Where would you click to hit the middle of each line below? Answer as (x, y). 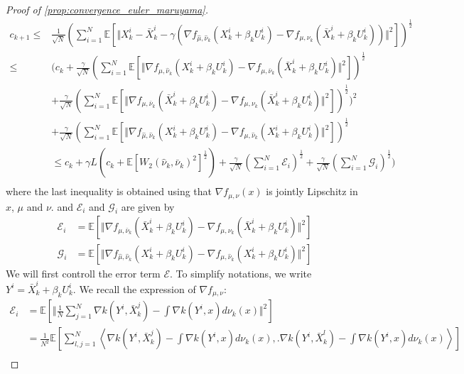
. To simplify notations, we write (241, 273)
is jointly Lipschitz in (312, 191)
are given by (148, 206)
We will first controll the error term (83, 273)
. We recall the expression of (134, 288)
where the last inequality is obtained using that (109, 191)
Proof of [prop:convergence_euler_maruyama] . (107, 9)
